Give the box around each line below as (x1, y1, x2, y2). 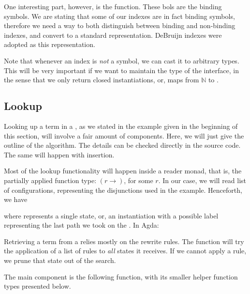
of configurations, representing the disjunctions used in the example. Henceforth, (4, 185, 242, 195)
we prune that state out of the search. (4, 255, 116, 265)
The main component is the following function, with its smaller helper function (4, 271, 238, 281)
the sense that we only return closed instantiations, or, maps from (4, 75, 199, 85)
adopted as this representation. (4, 39, 95, 49)
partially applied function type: (4, 175, 97, 185)
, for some (124, 175, 153, 185)
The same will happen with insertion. (4, 149, 115, 159)
